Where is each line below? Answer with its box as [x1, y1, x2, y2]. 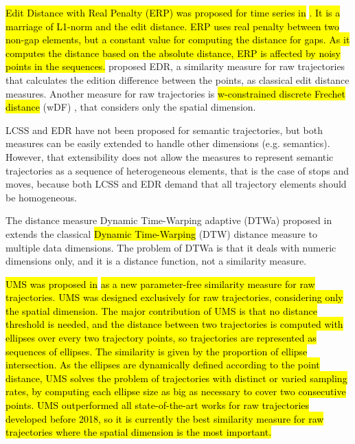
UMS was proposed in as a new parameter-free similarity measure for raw [5, 276, 315, 291]
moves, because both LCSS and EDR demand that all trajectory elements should [5, 177, 347, 191]
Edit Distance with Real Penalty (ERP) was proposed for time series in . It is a [5, 5, 341, 19]
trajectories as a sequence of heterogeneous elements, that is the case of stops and [5, 163, 350, 177]
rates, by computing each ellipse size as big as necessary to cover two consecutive [5, 384, 346, 399]
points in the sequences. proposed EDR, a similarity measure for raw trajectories [5, 59, 345, 74]
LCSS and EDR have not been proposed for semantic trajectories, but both [5, 122, 323, 137]
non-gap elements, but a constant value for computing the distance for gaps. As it [5, 32, 350, 47]
